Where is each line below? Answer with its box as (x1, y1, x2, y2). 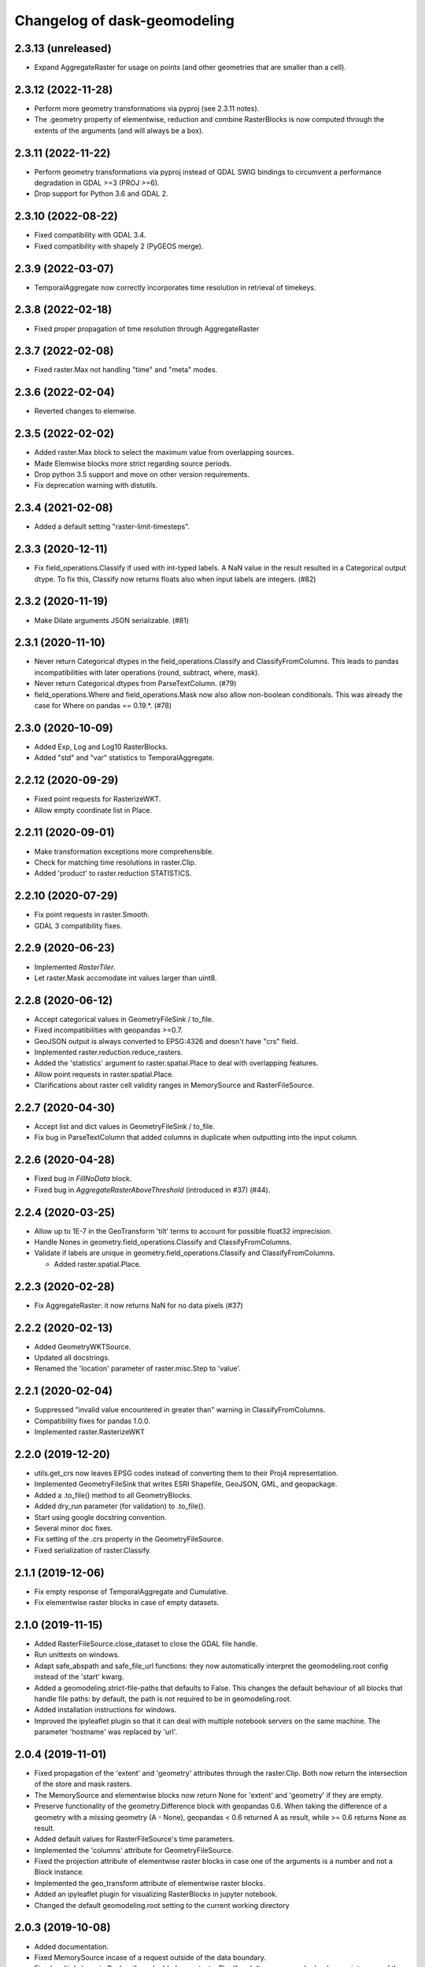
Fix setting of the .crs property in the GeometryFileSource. (34, 1534, 224, 1544)
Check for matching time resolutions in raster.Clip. (34, 858, 197, 867)
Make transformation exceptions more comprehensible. (34, 847, 214, 856)
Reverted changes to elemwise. (34, 406, 137, 416)
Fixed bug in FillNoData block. (34, 1174, 132, 1183)
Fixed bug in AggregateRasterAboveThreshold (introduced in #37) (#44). (34, 1185, 271, 1194)
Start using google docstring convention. (34, 1512, 167, 1522)
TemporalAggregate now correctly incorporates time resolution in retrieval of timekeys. (34, 282, 316, 292)
